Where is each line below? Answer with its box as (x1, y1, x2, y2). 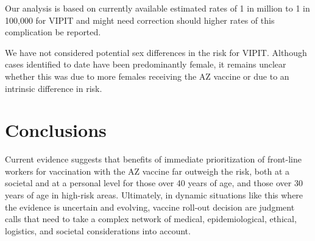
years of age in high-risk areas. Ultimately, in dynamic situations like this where (5, 189, 303, 201)
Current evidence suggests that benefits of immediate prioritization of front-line (5, 153, 302, 166)
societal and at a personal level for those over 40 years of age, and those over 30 (5, 176, 303, 189)
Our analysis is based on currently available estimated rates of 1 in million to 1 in (5, 2, 310, 14)
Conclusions (5, 117, 107, 142)
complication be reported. (5, 26, 101, 38)
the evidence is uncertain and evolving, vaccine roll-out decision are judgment (5, 200, 295, 213)
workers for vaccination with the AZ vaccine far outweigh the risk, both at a (5, 164, 289, 177)
